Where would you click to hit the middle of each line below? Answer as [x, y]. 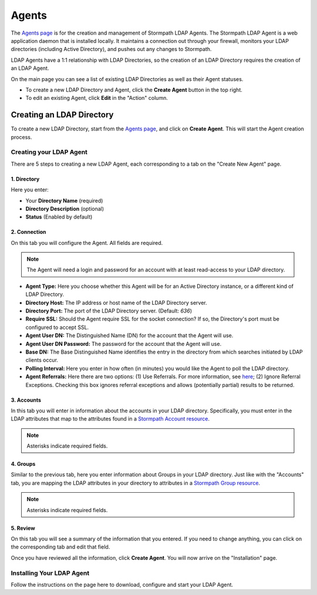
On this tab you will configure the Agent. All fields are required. [87, 243]
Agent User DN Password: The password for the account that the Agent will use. [124, 344]
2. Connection [28, 232]
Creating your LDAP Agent [49, 152]
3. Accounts [26, 400]
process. [21, 137]
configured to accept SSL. [57, 327]
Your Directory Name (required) [64, 200]
